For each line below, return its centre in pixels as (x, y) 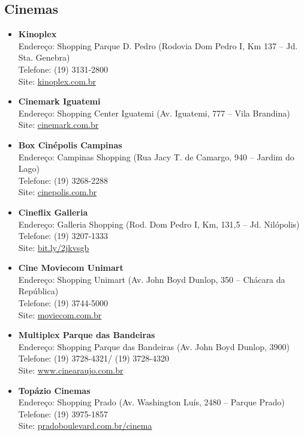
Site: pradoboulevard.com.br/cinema (85, 425)
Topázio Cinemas (54, 390)
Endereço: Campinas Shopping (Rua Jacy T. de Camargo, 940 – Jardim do (156, 156)
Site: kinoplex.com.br (57, 81)
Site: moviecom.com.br (60, 314)
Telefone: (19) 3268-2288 (63, 180)
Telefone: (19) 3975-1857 (63, 413)
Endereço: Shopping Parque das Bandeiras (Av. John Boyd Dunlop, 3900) (154, 346)
